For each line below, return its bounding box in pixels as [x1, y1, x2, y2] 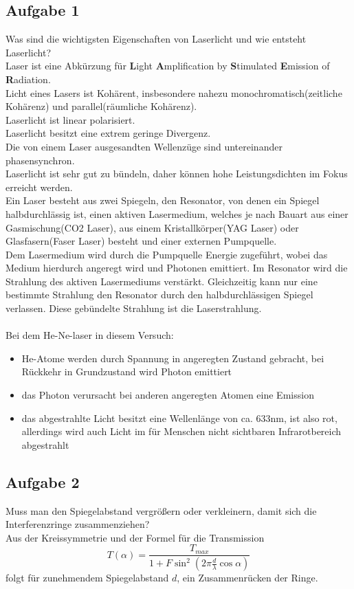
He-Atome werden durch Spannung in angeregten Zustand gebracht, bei [21, 351, 324, 365]
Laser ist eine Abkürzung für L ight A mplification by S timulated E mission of [5, 58, 330, 73]
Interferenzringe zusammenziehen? [5, 517, 150, 531]
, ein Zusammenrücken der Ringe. [177, 570, 318, 585]
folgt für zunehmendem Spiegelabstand [5, 570, 169, 585]
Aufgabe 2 [5, 471, 80, 492]
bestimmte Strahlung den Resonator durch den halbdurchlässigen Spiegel [5, 287, 313, 302]
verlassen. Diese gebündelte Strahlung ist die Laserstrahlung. [5, 301, 262, 315]
